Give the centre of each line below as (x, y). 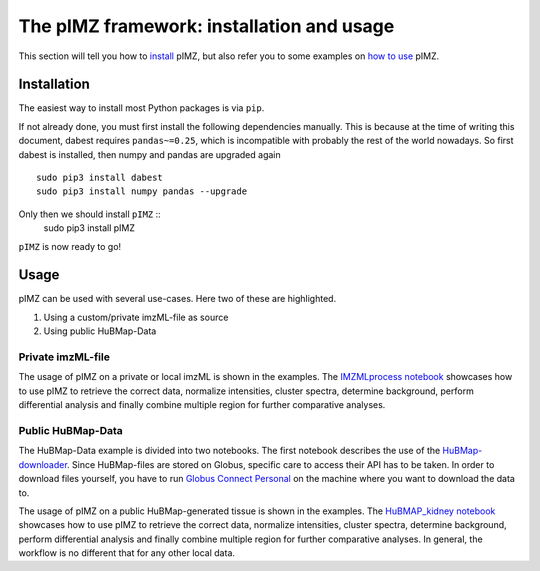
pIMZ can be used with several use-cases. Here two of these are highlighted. (177, 299)
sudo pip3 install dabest (100, 178)
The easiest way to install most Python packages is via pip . (141, 108)
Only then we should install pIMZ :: (90, 214)
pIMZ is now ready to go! (70, 246)
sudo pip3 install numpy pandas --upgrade (142, 191)
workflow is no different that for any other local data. (126, 553)
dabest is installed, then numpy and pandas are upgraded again (150, 154)
